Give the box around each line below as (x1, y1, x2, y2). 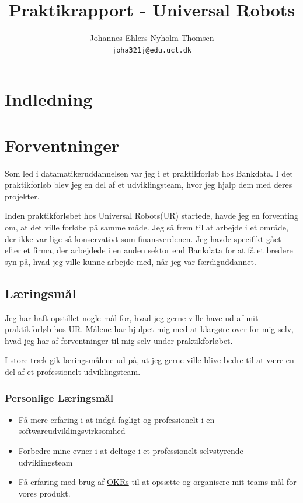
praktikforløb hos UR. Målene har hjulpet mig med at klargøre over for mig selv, (5, 323, 294, 335)
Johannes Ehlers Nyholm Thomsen (89, 32, 214, 44)
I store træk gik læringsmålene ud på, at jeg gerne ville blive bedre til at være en (5, 354, 294, 366)
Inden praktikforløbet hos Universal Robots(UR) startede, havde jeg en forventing (5, 209, 298, 222)
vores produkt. (18, 487, 71, 499)
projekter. (5, 190, 40, 202)
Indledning (5, 87, 93, 111)
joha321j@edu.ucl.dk (112, 46, 192, 54)
